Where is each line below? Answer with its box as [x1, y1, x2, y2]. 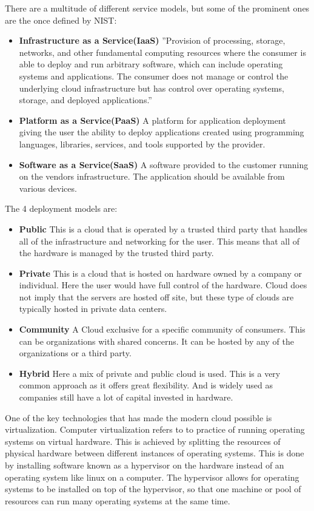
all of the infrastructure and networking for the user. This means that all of [19, 234, 299, 247]
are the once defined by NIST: [5, 13, 117, 26]
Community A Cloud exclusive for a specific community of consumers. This [19, 323, 306, 336]
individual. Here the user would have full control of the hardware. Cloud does [19, 279, 307, 291]
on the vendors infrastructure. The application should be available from [19, 170, 285, 183]
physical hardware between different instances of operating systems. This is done [5, 447, 304, 459]
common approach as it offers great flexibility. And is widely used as [19, 379, 273, 391]
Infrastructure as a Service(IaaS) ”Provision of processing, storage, [19, 34, 286, 47]
